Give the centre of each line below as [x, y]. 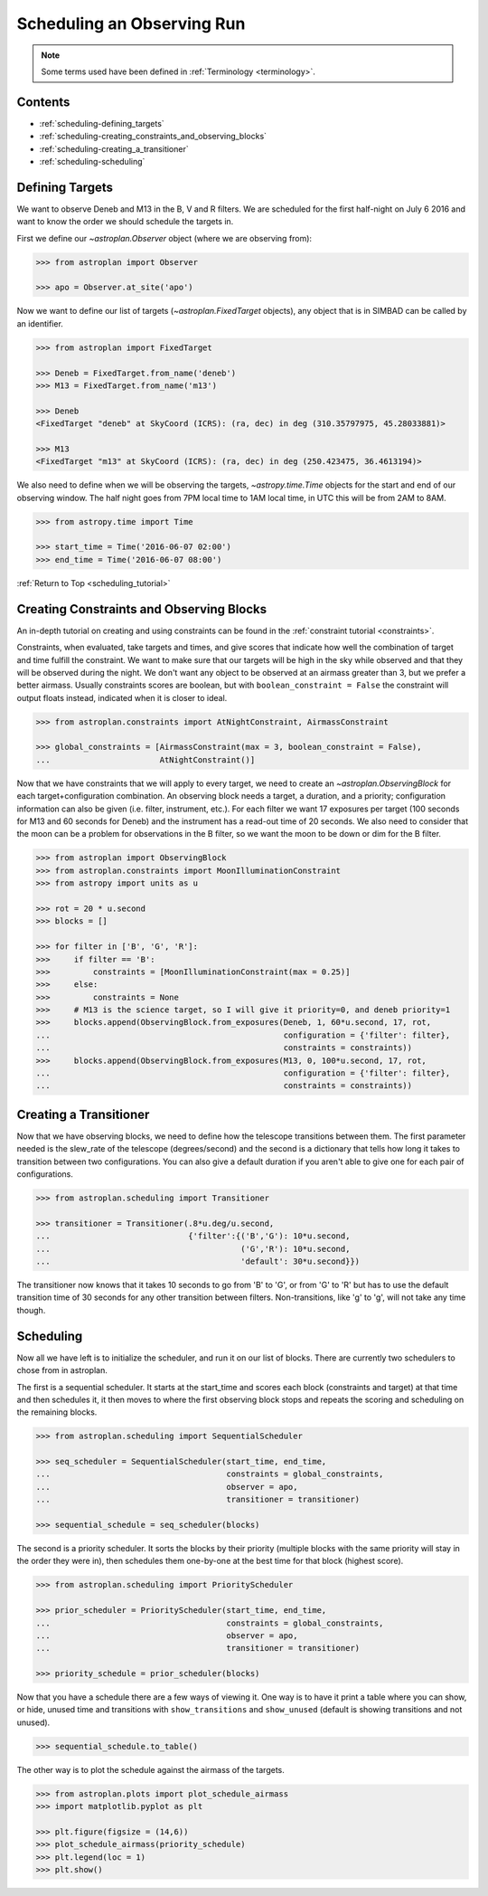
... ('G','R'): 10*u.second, [193, 1249]
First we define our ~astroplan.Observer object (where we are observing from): [164, 238]
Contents [43, 102]
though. [31, 1310]
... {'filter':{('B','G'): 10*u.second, [193, 1236]
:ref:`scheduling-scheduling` [92, 162]
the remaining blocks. [57, 1412]
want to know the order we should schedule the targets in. [125, 222]
